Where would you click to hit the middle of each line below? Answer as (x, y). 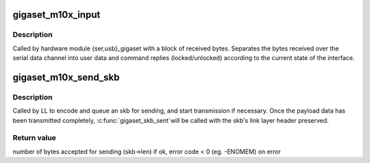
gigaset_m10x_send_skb (66, 77)
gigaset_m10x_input (57, 15)
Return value (34, 138)
